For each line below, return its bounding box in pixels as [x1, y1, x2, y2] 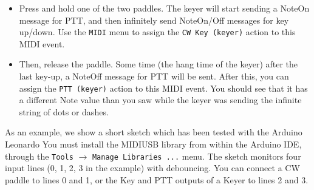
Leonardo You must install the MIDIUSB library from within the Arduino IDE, [5, 138, 302, 151]
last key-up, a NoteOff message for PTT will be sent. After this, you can [19, 70, 289, 83]
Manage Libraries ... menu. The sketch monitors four [92, 149, 301, 162]
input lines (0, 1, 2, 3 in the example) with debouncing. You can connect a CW [5, 161, 300, 174]
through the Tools [5, 149, 73, 162]
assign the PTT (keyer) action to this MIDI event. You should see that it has [19, 81, 308, 94]
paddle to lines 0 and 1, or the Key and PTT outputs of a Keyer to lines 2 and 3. [5, 173, 309, 186]
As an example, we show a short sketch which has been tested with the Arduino [5, 126, 302, 138]
